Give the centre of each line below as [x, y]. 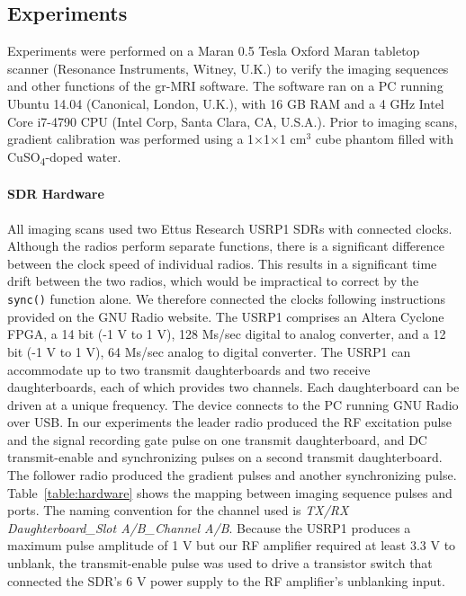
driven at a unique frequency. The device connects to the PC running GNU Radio [233, 404]
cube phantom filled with [385, 139]
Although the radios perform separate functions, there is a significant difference [226, 246]
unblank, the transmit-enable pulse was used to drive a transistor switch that [220, 563]
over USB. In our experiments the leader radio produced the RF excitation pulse [230, 422]
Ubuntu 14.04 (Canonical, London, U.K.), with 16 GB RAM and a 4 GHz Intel [226, 103]
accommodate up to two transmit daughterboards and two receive [189, 369]
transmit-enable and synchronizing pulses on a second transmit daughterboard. [225, 457]
